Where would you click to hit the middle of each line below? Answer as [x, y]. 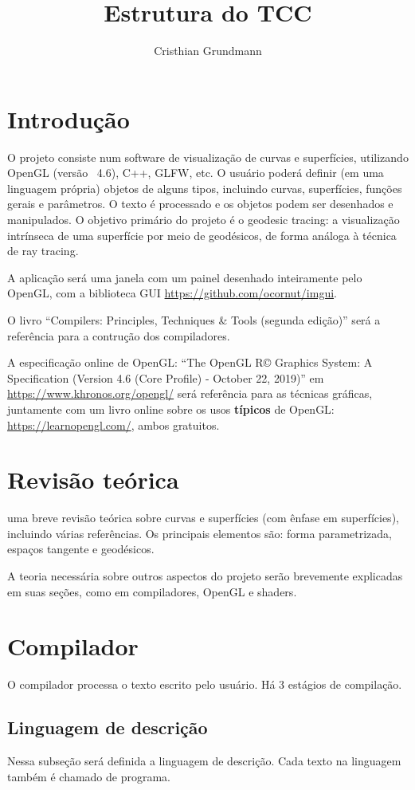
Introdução [69, 118]
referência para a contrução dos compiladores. [119, 335]
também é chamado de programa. [89, 776]
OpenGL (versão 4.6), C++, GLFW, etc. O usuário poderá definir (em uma [196, 173]
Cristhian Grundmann [208, 51]
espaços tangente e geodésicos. [81, 549]
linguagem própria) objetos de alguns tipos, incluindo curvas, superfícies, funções [205, 188]
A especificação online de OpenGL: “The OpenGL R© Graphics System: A [190, 362]
